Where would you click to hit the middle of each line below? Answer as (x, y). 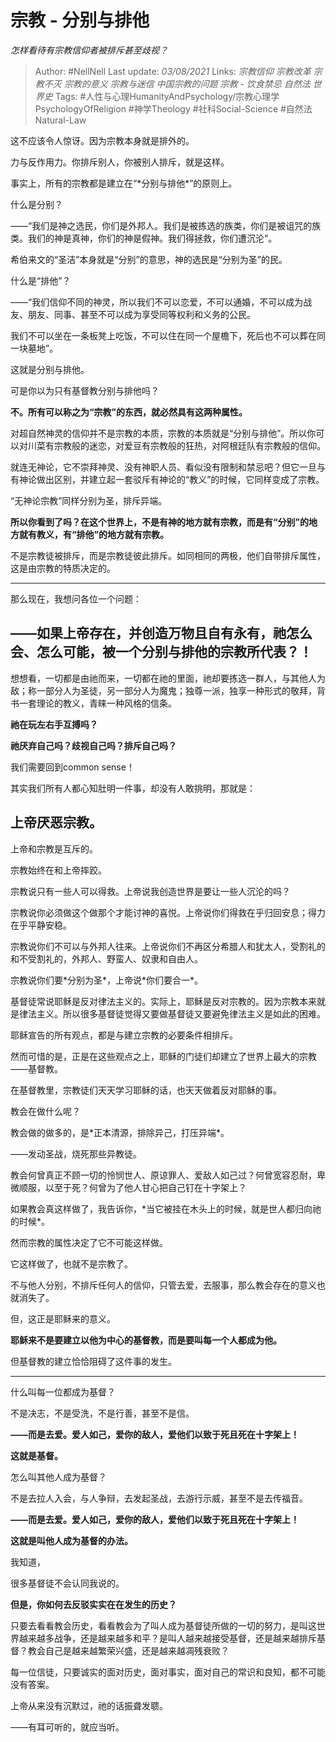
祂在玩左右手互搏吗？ (54, 724)
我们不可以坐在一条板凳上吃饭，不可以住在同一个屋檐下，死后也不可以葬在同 (168, 335)
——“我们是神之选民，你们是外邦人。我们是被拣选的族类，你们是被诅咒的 (161, 225)
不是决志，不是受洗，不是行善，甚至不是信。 (102, 1413)
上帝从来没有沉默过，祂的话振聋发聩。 (89, 1705)
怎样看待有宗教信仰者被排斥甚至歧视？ (89, 50)
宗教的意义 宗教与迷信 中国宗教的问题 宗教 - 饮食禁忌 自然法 (187, 83)
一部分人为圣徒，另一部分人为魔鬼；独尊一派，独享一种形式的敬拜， (176, 690)
